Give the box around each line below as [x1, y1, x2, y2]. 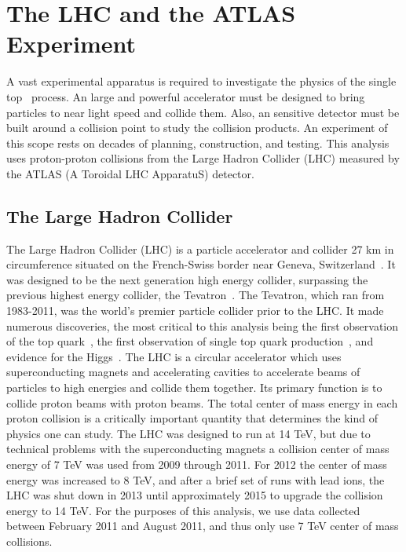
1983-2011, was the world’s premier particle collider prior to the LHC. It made [6, 302, 384, 319]
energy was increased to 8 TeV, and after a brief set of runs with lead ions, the [6, 471, 385, 488]
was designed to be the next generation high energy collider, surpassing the [6, 271, 368, 287]
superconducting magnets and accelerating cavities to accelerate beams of [6, 364, 360, 380]
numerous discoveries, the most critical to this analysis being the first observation [6, 317, 399, 334]
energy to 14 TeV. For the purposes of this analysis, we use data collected [6, 502, 360, 518]
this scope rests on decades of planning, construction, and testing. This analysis [6, 134, 390, 151]
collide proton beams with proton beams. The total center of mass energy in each [6, 394, 398, 411]
